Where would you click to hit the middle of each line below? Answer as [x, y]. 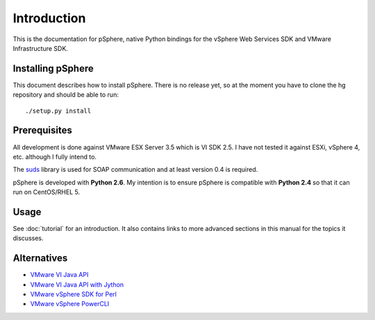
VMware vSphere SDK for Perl [74, 294]
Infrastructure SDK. [41, 48]
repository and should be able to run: [66, 95]
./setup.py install [58, 111]
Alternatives [40, 258]
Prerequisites [42, 130]
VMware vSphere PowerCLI [70, 304]
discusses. [28, 238]
